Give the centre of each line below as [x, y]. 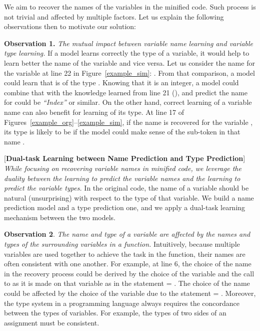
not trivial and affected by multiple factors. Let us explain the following [114, 16]
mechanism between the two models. [60, 217]
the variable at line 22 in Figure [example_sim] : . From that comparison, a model [129, 72]
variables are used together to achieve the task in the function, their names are [125, 254]
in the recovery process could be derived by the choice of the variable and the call [129, 273]
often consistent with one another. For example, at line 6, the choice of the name [128, 264]
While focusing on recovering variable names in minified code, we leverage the [123, 168]
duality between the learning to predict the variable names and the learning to [122, 178]
